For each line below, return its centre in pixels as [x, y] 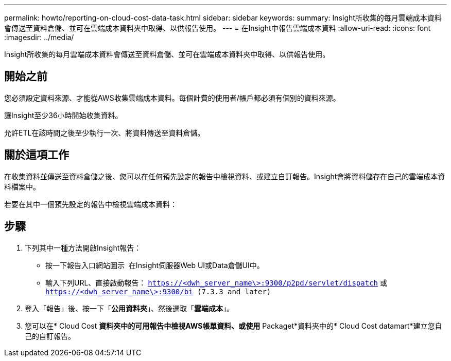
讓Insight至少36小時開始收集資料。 [63, 115]
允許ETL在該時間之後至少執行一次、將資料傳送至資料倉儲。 [105, 132]
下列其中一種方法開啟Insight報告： [83, 248]
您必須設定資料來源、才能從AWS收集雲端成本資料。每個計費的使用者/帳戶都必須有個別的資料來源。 [172, 98]
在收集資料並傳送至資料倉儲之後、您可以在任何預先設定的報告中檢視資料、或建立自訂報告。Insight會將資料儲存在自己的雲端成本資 [225, 176]
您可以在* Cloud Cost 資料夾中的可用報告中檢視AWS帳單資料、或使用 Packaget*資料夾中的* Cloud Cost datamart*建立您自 [233, 326]
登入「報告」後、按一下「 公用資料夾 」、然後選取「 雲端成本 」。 [129, 308]
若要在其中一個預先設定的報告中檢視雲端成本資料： [91, 204]
